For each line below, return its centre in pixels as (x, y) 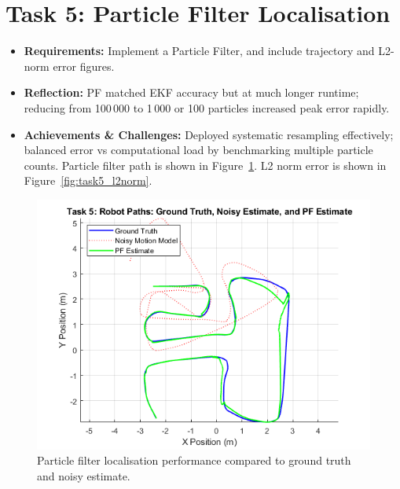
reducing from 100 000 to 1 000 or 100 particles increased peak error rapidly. (207, 107)
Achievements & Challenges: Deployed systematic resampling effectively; (209, 134)
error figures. (84, 66)
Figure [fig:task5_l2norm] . (88, 180)
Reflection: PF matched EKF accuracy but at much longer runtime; (191, 92)
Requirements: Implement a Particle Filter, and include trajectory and (199, 51)
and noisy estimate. (84, 476)
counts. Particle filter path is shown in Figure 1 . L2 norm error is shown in (205, 165)
